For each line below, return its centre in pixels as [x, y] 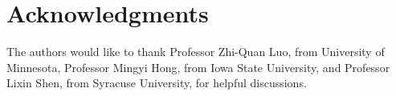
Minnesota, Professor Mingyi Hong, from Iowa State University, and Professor [198, 67]
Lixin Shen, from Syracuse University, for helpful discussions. [157, 83]
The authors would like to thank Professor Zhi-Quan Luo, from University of [196, 52]
